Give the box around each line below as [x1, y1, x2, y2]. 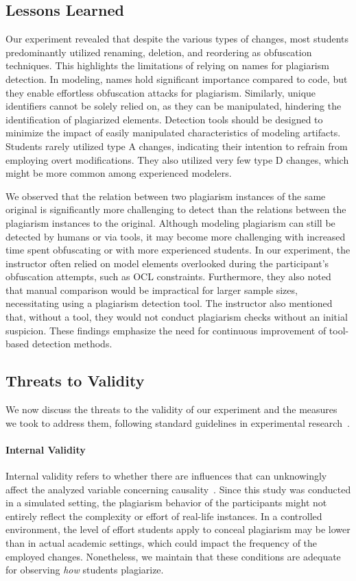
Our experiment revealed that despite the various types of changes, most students [5, 32, 348, 46]
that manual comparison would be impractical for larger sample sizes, [5, 282, 298, 297]
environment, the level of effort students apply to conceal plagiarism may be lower [5, 522, 351, 536]
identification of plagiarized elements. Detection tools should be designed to [5, 112, 323, 126]
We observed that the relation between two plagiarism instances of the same [5, 188, 326, 203]
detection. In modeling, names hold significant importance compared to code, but [5, 71, 348, 86]
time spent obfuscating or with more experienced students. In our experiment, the [5, 243, 351, 257]
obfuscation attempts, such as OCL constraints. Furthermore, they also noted [5, 269, 331, 284]
